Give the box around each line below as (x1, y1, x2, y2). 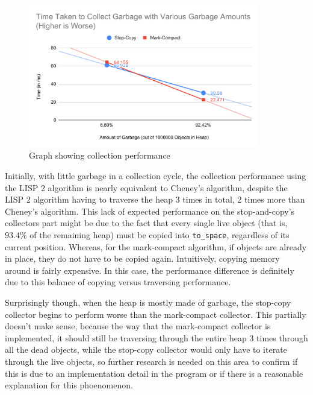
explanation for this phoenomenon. (5, 379, 133, 391)
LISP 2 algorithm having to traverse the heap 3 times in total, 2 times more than (5, 193, 305, 206)
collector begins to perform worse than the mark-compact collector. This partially (5, 308, 306, 320)
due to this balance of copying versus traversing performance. (5, 276, 231, 288)
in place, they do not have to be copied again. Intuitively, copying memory (5, 252, 280, 265)
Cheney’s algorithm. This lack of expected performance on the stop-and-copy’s (5, 204, 295, 217)
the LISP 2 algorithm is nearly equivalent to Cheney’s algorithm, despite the (5, 181, 288, 194)
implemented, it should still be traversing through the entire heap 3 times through (5, 331, 308, 344)
